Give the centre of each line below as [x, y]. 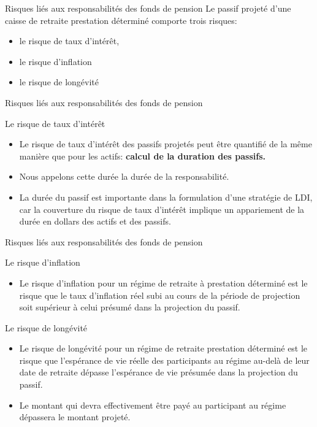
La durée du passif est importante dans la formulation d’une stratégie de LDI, [166, 197]
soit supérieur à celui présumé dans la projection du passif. [130, 307]
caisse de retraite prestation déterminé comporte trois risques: [121, 20]
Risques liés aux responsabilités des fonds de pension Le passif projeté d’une [148, 8]
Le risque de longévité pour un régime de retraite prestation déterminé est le [163, 348]
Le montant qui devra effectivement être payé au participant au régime [153, 405]
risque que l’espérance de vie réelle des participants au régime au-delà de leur [164, 360]
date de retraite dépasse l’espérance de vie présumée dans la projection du [158, 372]
